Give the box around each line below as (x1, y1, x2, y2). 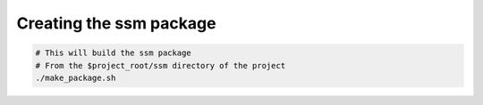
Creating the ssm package (16, 13, 216, 33)
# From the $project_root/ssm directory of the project (35, 61, 286, 70)
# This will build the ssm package (35, 48, 191, 58)
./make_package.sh (35, 72, 116, 83)
